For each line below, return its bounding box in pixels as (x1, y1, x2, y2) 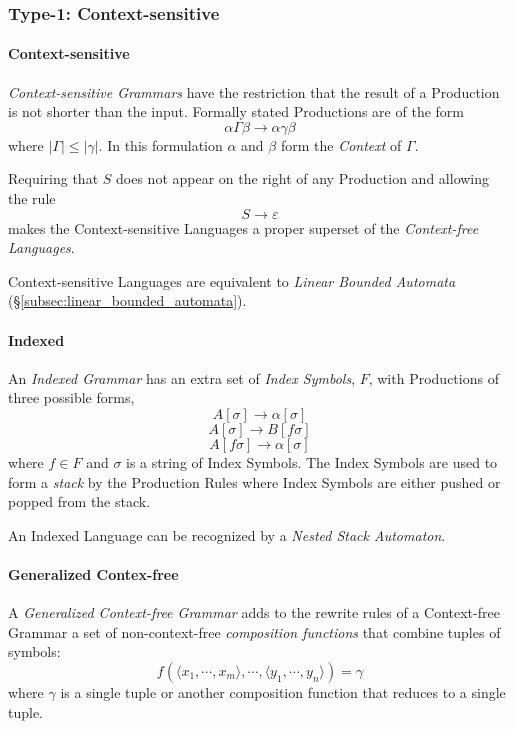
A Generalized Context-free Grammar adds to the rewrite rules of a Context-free (8, 602, 500, 623)
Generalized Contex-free (8, 563, 179, 584)
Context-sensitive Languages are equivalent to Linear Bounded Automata (8, 270, 456, 291)
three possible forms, (8, 387, 135, 408)
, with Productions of (368, 367, 499, 388)
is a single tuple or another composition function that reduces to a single (60, 681, 506, 702)
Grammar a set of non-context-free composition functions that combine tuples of (8, 621, 501, 642)
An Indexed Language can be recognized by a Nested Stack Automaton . (8, 524, 446, 545)
